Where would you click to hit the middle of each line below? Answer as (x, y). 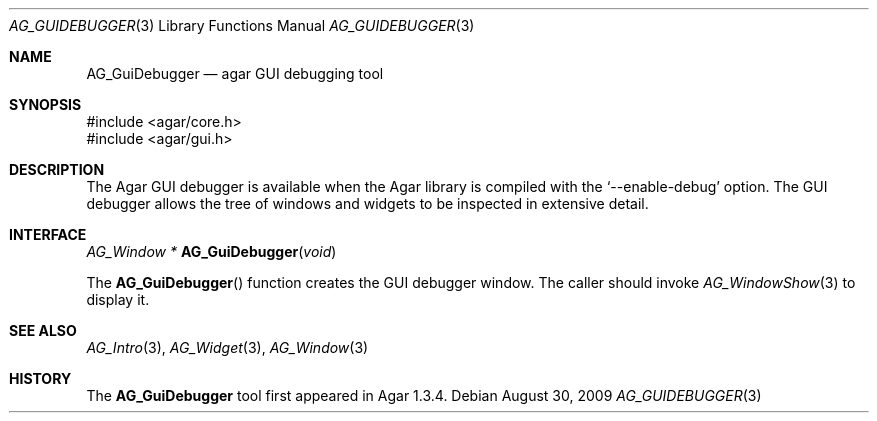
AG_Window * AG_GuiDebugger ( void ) (211, 251)
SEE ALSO (43, 330)
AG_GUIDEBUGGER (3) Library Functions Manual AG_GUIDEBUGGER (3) (242, 25)
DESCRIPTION (57, 169)
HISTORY (40, 378)
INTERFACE (48, 234)
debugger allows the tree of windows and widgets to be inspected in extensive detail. (367, 203)
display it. (118, 299)
